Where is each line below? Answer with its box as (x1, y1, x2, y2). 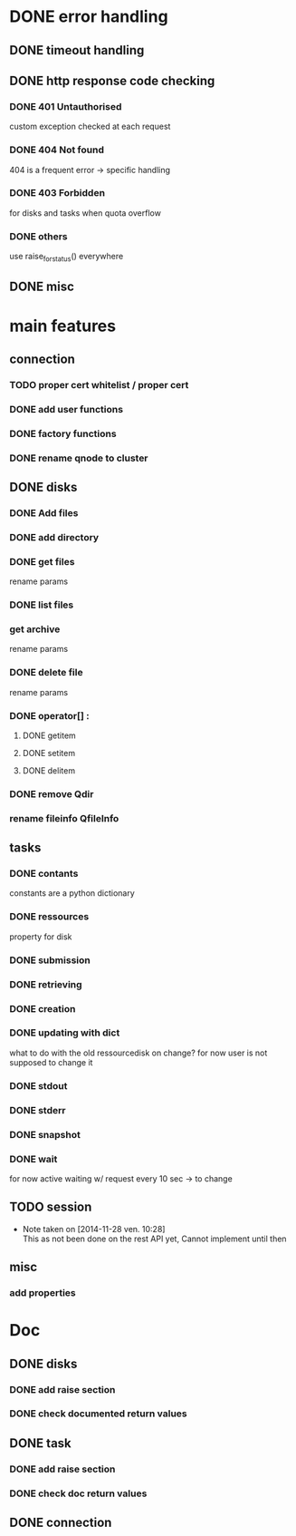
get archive (9, 623, 61, 636)
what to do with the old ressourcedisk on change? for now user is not (9, 1047, 268, 1058)
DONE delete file (9, 666, 83, 679)
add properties (9, 1287, 76, 1299)
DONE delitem (22, 764, 75, 776)
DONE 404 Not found (9, 143, 104, 156)
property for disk (9, 931, 72, 942)
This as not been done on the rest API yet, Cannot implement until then (22, 1233, 287, 1244)
